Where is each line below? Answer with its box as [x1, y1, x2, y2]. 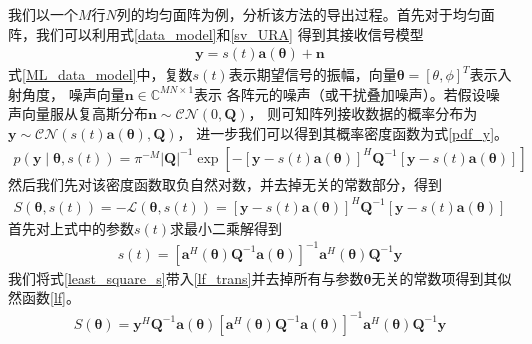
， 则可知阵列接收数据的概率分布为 [248, 103, 478, 124]
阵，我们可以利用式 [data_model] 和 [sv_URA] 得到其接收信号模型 [8, 23, 424, 44]
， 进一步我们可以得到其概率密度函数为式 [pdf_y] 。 [177, 123, 509, 143]
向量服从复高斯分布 [21, 103, 148, 124]
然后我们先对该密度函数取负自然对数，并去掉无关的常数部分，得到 [8, 173, 442, 194]
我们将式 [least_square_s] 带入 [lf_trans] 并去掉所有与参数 [8, 267, 364, 288]
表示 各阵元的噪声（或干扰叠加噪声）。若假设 [194, 83, 486, 104]
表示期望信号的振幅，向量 [228, 64, 397, 85]
